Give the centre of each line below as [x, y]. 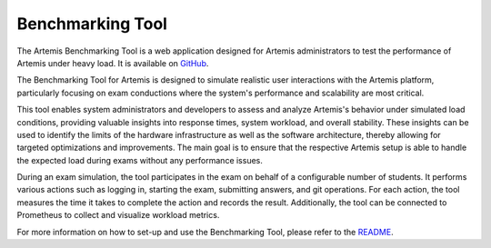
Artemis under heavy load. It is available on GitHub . [113, 63]
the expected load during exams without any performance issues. [140, 160]
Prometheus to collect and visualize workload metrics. [118, 215]
